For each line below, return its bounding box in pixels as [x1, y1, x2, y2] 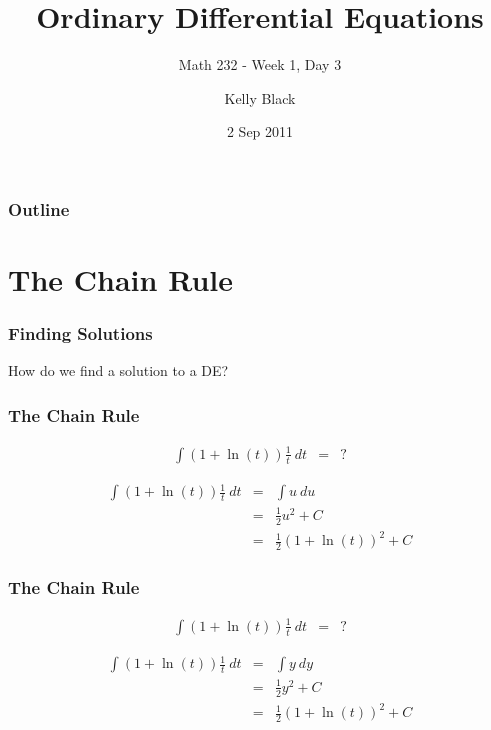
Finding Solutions [8, 321, 153, 346]
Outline [8, 196, 70, 221]
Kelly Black [224, 87, 296, 108]
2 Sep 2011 [226, 121, 294, 142]
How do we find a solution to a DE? [8, 360, 229, 381]
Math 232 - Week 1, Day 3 [178, 54, 342, 75]
